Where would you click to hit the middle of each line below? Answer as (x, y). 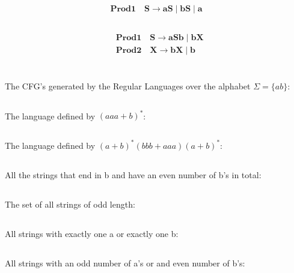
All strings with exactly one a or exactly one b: (92, 233)
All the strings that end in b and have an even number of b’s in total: (133, 174)
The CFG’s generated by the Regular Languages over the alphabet (128, 85)
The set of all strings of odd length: (70, 204)
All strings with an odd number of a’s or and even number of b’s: (125, 262)
